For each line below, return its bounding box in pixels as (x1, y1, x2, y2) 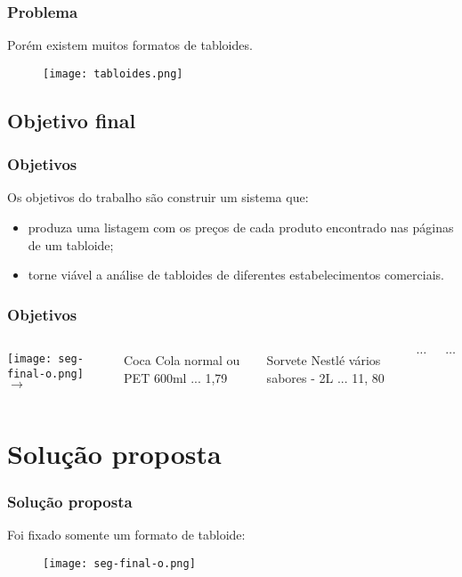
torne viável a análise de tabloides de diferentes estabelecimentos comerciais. (28, 265, 444, 284)
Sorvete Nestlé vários (266, 351, 381, 370)
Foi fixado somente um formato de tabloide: (7, 524, 246, 543)
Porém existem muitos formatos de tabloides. (7, 36, 253, 54)
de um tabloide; (28, 235, 114, 254)
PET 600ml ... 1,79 (124, 368, 228, 386)
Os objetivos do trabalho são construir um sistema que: (7, 188, 309, 207)
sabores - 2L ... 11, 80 (266, 368, 385, 386)
